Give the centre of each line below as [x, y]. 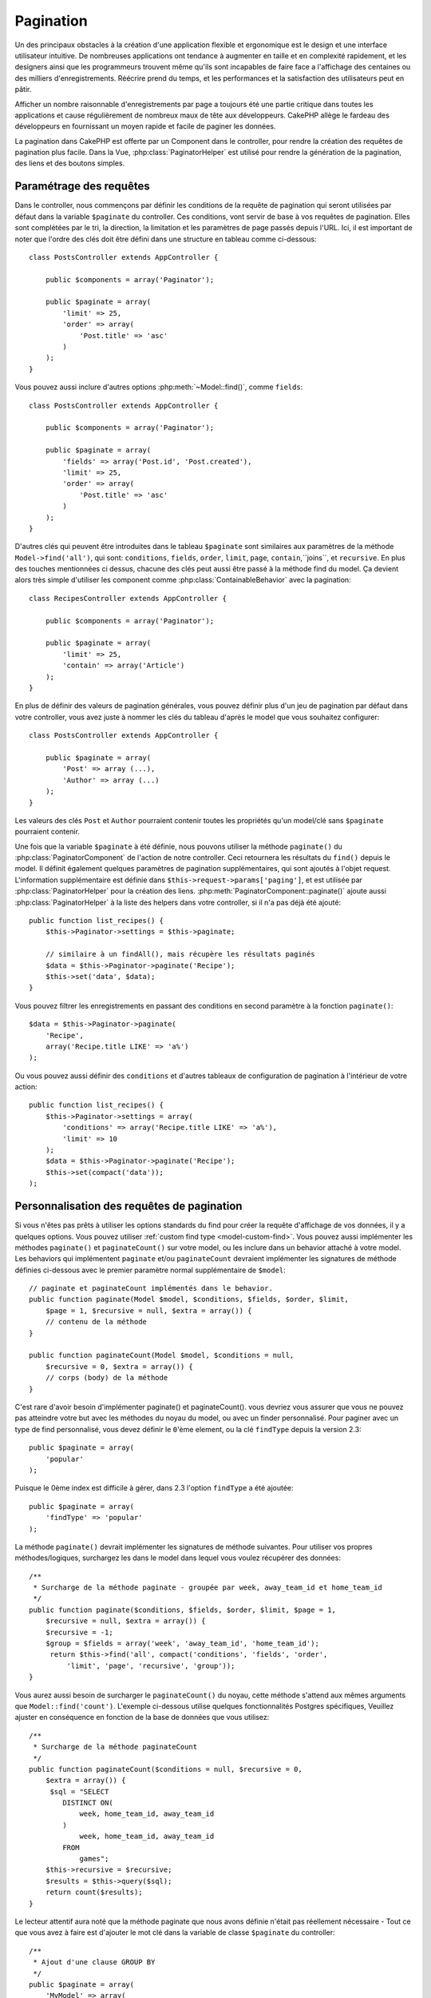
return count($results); [94, 1893]
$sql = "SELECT [79, 1791]
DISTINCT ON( [88, 1803]
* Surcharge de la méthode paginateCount [115, 1747]
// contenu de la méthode [96, 1322]
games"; [94, 1859]
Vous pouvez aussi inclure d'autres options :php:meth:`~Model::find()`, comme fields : [159, 387]
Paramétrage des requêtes [83, 187]
